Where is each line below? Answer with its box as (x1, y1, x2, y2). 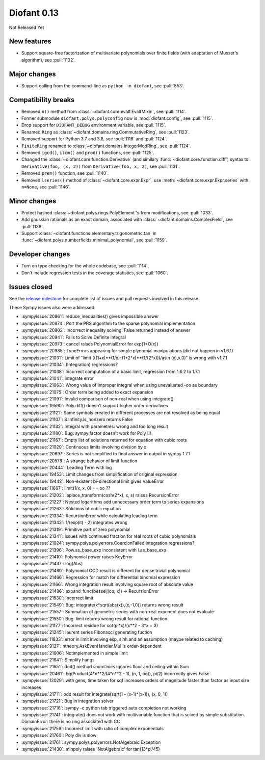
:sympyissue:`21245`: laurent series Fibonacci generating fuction (21, 629, 152, 635)
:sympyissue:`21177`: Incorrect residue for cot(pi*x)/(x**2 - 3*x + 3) (21, 622, 158, 628)
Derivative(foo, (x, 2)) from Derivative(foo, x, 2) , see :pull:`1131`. (21, 163, 180, 169)
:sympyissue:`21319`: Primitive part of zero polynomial (21, 526, 131, 532)
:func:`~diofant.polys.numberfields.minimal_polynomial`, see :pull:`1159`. (21, 237, 168, 243)
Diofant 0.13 (9, 7, 59, 18)
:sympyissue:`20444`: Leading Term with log (21, 465, 112, 471)
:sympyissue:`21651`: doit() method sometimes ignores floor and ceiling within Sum (21, 664, 189, 670)
